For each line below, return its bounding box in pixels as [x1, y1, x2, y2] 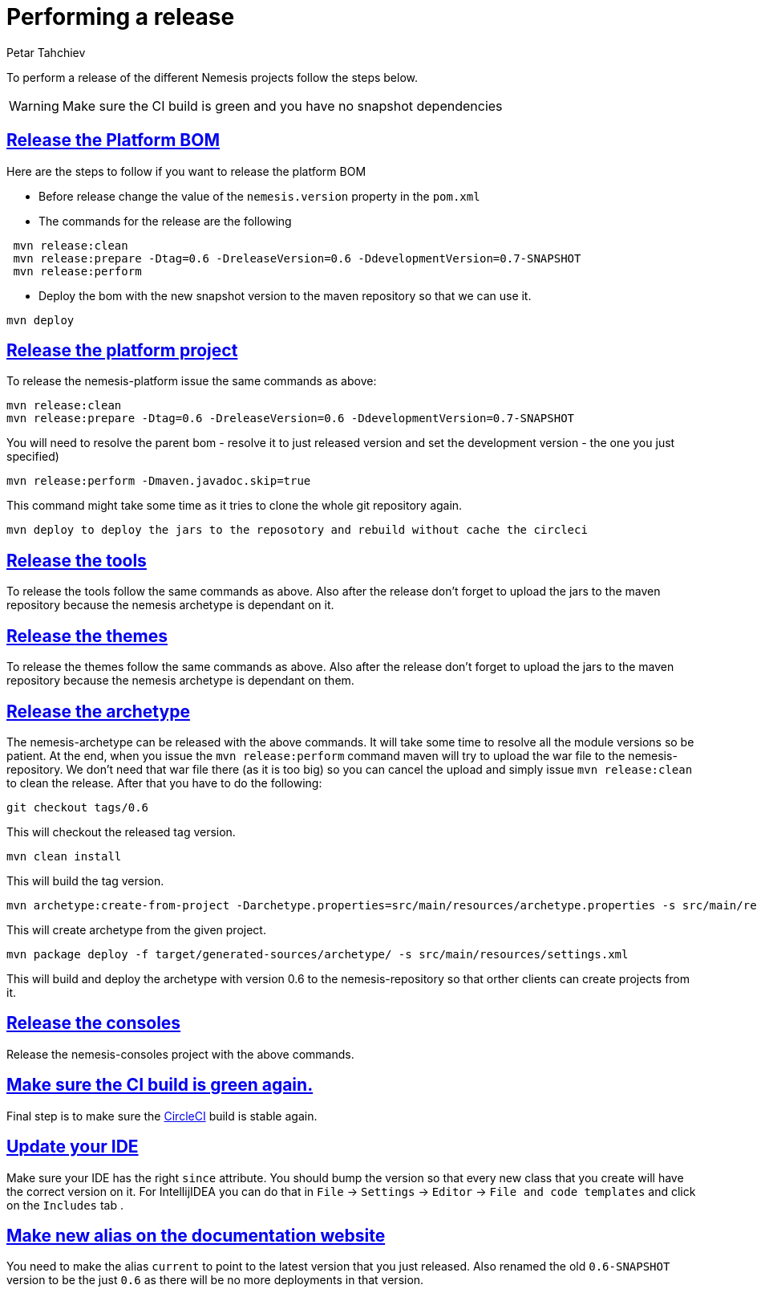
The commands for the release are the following [38, 213, 292, 228]
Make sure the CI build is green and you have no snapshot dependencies [62, 97, 503, 114]
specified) [6, 449, 59, 464]
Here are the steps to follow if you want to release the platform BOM [6, 164, 366, 178]
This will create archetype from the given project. [6, 922, 266, 937]
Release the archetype [6, 701, 190, 722]
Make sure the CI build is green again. [6, 1075, 314, 1096]
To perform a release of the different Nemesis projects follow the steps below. [6, 70, 419, 84]
